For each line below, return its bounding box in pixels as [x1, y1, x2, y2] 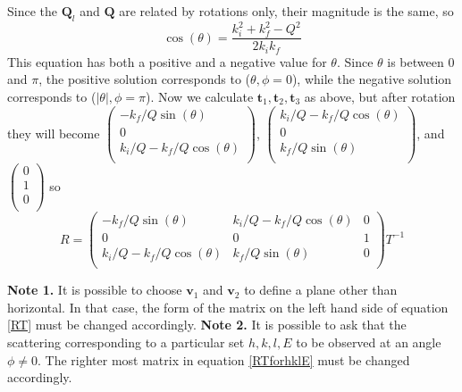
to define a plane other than [244, 280, 398, 299]
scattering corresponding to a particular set [7, 332, 245, 351]
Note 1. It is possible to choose [7, 280, 182, 299]
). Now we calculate [146, 88, 254, 105]
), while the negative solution [291, 70, 452, 88]
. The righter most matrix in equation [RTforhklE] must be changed [38, 350, 410, 369]
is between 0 [387, 52, 455, 71]
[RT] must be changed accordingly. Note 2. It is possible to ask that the [7, 315, 407, 334]
